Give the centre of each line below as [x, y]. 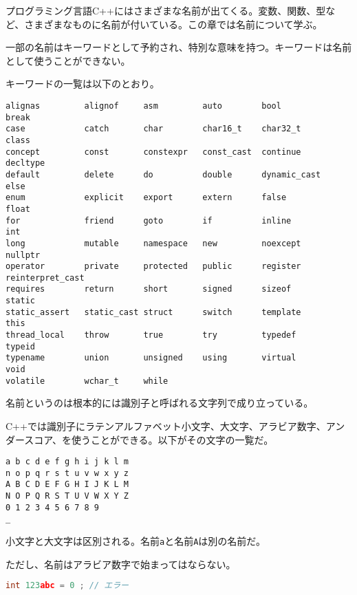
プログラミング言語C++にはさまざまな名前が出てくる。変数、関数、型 [166, 10]
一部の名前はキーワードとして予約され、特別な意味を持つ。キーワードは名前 [179, 47]
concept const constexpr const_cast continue [153, 152]
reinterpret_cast [45, 278]
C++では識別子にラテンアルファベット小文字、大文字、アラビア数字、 [166, 425]
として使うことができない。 [68, 60]
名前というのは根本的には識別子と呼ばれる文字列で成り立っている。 [160, 403]
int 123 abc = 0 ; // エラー [67, 586]
